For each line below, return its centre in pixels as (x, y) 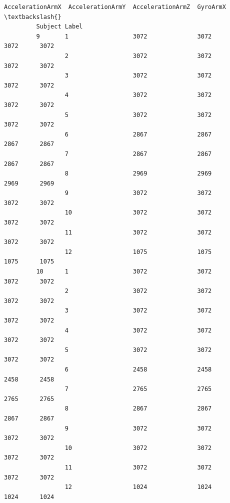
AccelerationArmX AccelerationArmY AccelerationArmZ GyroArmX (115, 7)
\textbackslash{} (33, 17)
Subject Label (59, 27)
